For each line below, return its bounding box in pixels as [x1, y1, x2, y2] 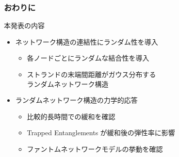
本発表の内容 [4, 20, 45, 31]
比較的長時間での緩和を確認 [27, 111, 115, 121]
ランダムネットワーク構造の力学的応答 [15, 95, 138, 105]
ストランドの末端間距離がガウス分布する [27, 69, 156, 79]
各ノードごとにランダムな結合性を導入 [27, 53, 149, 63]
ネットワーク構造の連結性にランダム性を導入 [15, 36, 158, 47]
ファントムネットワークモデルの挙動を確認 [27, 143, 163, 154]
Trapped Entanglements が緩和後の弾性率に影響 [27, 127, 175, 138]
